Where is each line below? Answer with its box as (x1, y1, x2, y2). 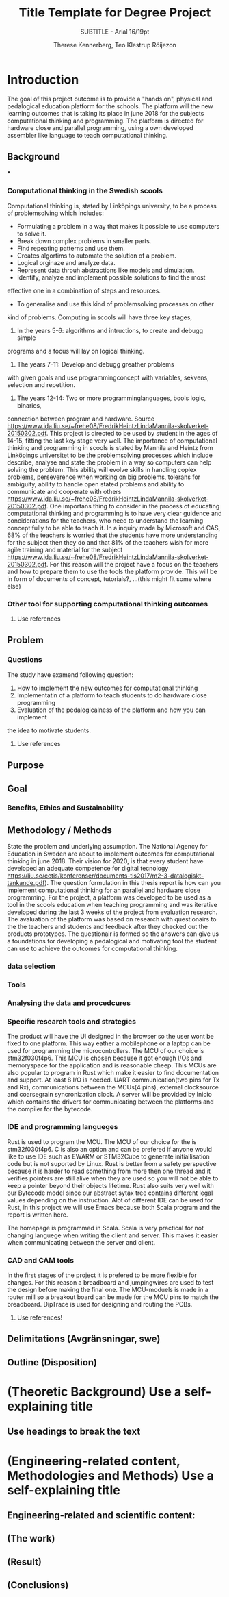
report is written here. (7, 1211, 68, 1219)
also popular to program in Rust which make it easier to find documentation (7, 1069, 219, 1077)
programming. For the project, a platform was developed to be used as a (7, 893, 211, 902)
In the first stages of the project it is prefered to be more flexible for (7, 1271, 197, 1279)
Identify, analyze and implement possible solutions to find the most (16, 273, 206, 282)
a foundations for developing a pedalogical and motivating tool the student (7, 937, 217, 945)
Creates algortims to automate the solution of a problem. (16, 251, 176, 260)
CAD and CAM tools (7, 1255, 74, 1265)
